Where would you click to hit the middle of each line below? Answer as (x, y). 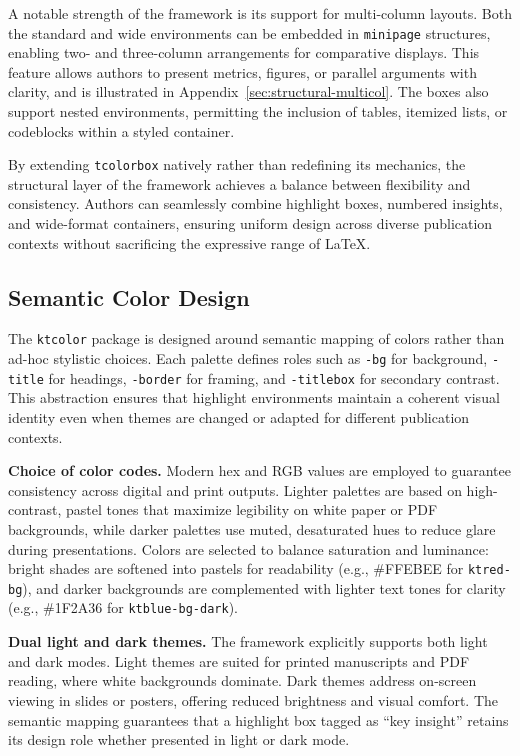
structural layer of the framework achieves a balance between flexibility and (239, 183)
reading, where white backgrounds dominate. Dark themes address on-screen (242, 680)
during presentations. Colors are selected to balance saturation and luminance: (248, 548)
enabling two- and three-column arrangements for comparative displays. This (244, 52)
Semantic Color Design (129, 296)
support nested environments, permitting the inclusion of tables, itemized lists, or (258, 111)
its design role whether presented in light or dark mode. (179, 739)
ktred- (489, 570)
